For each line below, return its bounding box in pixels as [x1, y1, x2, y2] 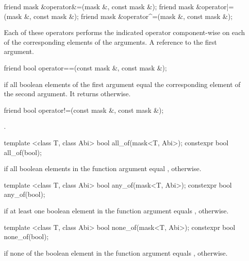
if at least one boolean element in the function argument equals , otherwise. [4, 205, 229, 215]
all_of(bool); [4, 147, 42, 157]
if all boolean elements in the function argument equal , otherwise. [4, 163, 201, 174]
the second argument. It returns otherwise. [4, 88, 131, 99]
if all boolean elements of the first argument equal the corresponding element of [4, 79, 241, 89]
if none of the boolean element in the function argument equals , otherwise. [4, 247, 228, 258]
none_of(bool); [4, 231, 49, 242]
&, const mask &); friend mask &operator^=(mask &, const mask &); [24, 11, 232, 21]
